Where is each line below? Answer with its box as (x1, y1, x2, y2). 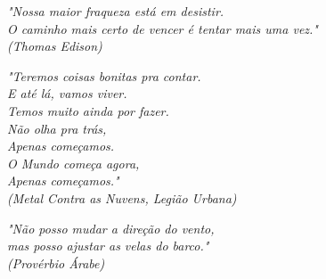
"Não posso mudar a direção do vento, (7, 218, 215, 237)
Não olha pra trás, (7, 119, 107, 137)
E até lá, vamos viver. (7, 84, 127, 103)
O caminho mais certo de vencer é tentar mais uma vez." (7, 19, 318, 37)
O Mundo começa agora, (7, 153, 140, 172)
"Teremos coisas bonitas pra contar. (7, 66, 201, 85)
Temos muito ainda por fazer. (7, 101, 169, 119)
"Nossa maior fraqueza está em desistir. (7, 2, 224, 20)
